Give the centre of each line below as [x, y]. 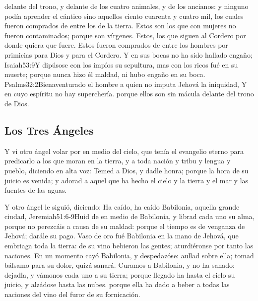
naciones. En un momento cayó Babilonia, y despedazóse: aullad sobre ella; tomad [129, 255]
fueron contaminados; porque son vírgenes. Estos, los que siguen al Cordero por [125, 35]
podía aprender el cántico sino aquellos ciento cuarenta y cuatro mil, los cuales [124, 16]
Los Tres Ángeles [49, 130]
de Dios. [17, 103]
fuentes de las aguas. [36, 190]
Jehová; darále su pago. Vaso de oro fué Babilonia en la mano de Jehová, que [122, 236]
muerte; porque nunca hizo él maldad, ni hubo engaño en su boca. [105, 74]
